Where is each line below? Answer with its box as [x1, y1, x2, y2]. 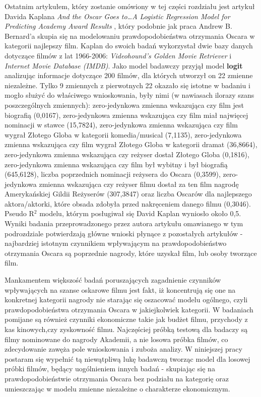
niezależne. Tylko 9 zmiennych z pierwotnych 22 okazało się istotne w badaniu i [5, 80, 250, 90]
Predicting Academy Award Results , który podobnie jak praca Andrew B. [5, 21, 232, 31]
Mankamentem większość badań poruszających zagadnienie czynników [5, 275, 221, 285]
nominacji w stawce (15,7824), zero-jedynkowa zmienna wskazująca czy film [5, 119, 238, 130]
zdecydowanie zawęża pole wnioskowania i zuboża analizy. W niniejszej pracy [5, 344, 242, 354]
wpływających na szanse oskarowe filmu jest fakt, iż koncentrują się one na [5, 284, 236, 295]
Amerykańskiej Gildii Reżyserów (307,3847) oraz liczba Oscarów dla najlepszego [5, 188, 252, 199]
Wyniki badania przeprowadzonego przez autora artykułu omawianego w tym [5, 218, 243, 229]
